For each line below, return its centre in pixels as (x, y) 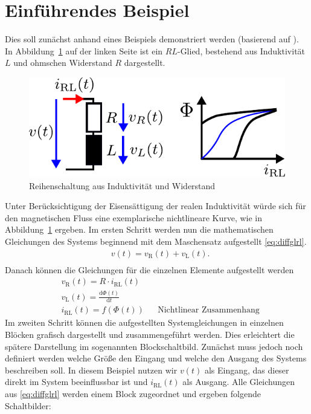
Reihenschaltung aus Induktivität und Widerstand (122, 185)
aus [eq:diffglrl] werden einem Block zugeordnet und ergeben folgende (133, 394)
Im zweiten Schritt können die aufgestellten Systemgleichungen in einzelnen (144, 322)
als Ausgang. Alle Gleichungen (239, 382)
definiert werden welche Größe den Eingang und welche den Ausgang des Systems (156, 358)
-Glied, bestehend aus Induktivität (241, 50)
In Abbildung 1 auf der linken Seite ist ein (84, 50)
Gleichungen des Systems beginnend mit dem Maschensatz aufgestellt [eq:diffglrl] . (156, 241)
